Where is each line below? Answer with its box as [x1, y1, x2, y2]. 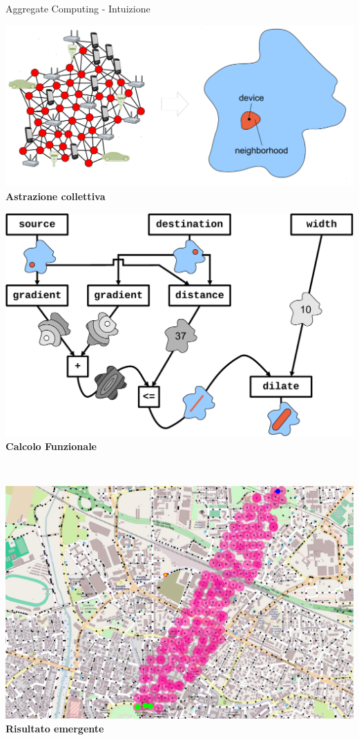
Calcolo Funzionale [6, 438, 97, 453]
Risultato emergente [6, 721, 104, 735]
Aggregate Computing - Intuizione [6, 1, 151, 15]
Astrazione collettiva [6, 188, 106, 203]
